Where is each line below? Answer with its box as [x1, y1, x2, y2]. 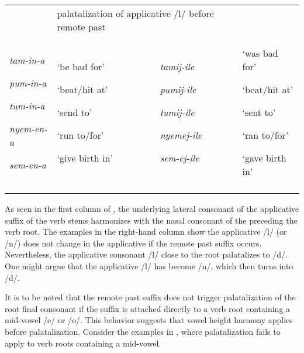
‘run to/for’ [57, 128, 104, 142]
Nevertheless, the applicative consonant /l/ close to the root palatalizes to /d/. [5, 248, 288, 261]
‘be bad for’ [57, 60, 105, 73]
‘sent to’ [242, 105, 276, 119]
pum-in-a [9, 76, 47, 90]
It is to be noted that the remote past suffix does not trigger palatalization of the [5, 291, 296, 303]
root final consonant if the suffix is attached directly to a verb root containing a [5, 302, 291, 314]
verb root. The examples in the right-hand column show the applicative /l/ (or [5, 225, 287, 238]
